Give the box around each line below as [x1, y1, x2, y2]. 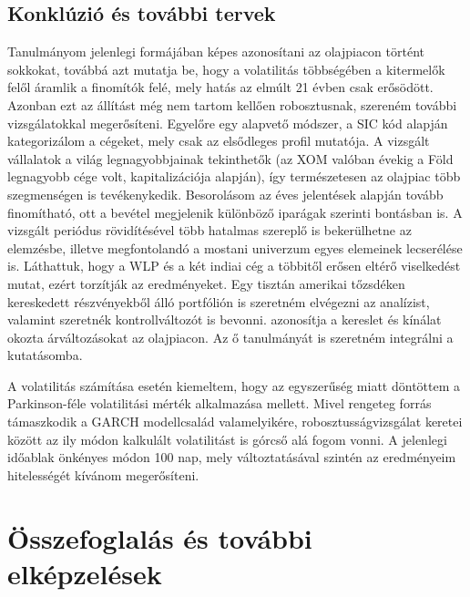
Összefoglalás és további [7, 519, 312, 556]
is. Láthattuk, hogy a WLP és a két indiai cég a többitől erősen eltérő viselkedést [7, 256, 461, 275]
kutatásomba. [7, 345, 83, 365]
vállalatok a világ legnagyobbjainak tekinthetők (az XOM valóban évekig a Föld [7, 149, 454, 168]
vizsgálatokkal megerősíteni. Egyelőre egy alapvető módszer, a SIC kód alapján [7, 113, 448, 132]
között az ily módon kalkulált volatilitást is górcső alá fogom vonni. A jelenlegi [7, 429, 447, 448]
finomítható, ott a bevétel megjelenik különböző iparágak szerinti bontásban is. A [7, 202, 463, 221]
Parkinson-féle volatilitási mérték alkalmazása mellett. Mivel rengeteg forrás [7, 394, 432, 413]
